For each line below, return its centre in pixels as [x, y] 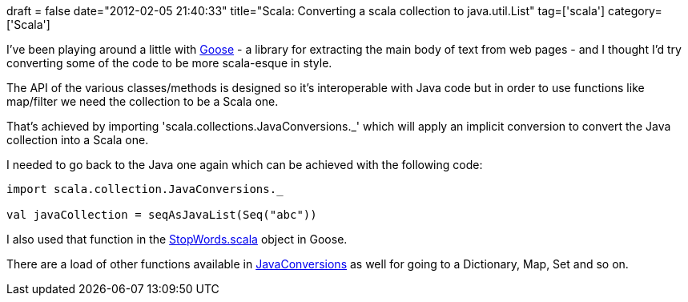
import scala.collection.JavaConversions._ [145, 189]
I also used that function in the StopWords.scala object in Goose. [177, 239]
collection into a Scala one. [78, 140]
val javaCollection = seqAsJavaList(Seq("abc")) [162, 215]
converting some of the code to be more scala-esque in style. [169, 63]
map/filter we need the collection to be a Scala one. [143, 101]
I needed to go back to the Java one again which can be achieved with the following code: [245, 165]
